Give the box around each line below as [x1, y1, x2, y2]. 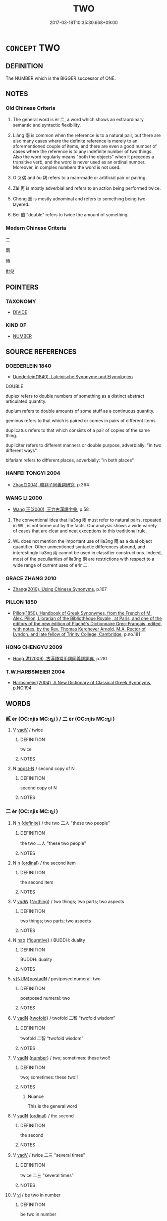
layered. [12, 201, 30, 207]
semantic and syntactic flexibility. [12, 122, 81, 128]
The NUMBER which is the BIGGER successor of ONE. [5, 75, 116, 81]
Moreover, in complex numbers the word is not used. [12, 164, 121, 170]
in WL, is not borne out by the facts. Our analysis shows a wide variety [12, 523, 157, 528]
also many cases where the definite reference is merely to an [12, 138, 138, 144]
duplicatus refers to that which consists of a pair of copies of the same [5, 427, 150, 434]
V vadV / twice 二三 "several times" [12, 1152, 86, 1158]
